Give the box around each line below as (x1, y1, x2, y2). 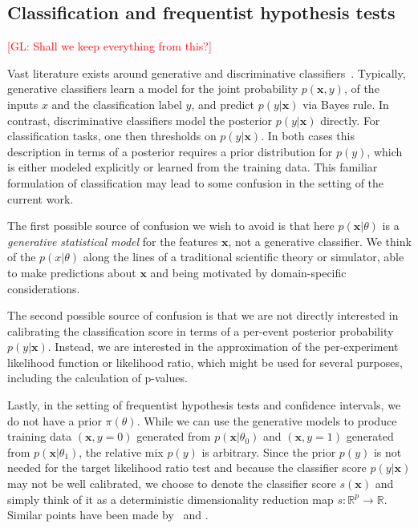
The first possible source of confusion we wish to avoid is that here (7, 217, 335, 234)
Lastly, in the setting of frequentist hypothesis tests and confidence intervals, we (7, 397, 401, 413)
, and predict (191, 95, 255, 112)
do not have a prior (7, 412, 102, 429)
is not (373, 443, 402, 460)
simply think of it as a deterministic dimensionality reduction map (7, 490, 334, 507)
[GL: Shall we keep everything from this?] (7, 38, 212, 54)
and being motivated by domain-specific (150, 264, 347, 280)
